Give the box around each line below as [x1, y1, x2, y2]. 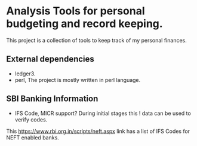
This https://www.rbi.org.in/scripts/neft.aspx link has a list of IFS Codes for [6, 127, 190, 135]
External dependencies [6, 54, 94, 64]
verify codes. [14, 115, 48, 123]
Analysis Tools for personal [6, 4, 145, 18]
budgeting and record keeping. [6, 17, 163, 31]
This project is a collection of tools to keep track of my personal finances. [6, 36, 187, 44]
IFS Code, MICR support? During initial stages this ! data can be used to [14, 109, 191, 117]
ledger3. [14, 70, 36, 77]
